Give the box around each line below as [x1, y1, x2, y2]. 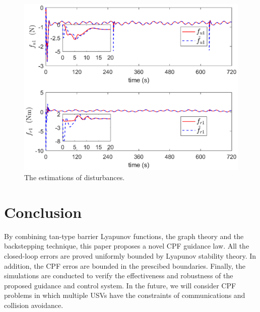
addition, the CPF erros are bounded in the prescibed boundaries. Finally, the [4, 260, 246, 271]
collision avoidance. [4, 299, 63, 310]
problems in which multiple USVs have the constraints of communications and [4, 290, 245, 300]
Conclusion [4, 201, 82, 222]
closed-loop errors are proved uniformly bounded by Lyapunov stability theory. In [4, 250, 256, 261]
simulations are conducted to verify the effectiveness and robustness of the [4, 270, 233, 281]
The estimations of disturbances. [24, 172, 125, 183]
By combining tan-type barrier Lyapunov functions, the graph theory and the [4, 230, 244, 241]
